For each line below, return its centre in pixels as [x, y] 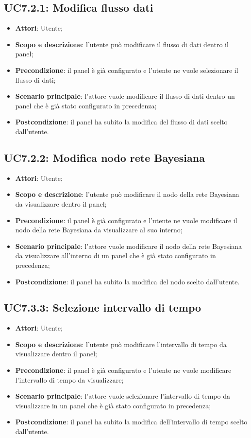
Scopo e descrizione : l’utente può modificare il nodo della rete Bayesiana [127, 194]
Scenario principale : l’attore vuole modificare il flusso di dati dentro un [125, 96]
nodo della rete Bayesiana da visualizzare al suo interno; [99, 230]
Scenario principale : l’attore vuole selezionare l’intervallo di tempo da [123, 396]
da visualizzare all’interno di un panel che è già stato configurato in [116, 255]
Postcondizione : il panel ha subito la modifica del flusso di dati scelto [121, 122]
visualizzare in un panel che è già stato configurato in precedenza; [113, 405]
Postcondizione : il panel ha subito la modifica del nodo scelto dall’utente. [127, 281]
